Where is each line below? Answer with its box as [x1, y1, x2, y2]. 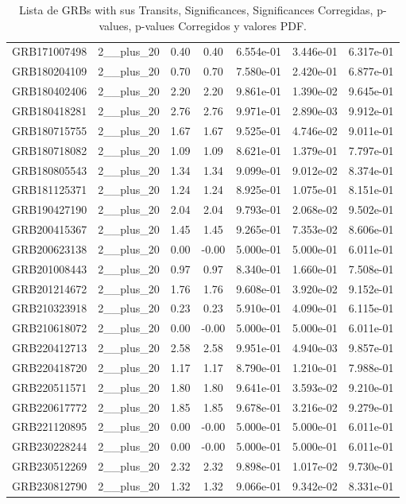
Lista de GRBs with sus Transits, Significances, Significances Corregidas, [18, 2, 373, 17]
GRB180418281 [12, 102, 87, 118]
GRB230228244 [12, 438, 87, 455]
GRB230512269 [12, 458, 87, 475]
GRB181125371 [12, 181, 87, 198]
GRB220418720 [12, 359, 87, 375]
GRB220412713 [12, 339, 87, 356]
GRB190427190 [12, 201, 87, 218]
